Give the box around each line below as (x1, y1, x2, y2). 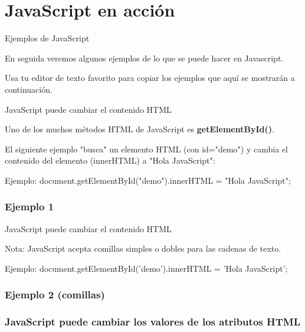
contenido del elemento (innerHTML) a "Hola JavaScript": (5, 154, 215, 167)
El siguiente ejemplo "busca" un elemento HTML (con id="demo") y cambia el (5, 142, 288, 155)
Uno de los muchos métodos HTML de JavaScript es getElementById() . (5, 123, 274, 135)
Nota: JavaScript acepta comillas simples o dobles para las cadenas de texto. (5, 242, 281, 255)
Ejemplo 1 (5, 199, 54, 214)
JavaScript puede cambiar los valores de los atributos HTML (5, 314, 300, 329)
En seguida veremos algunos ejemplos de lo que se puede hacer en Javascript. (5, 51, 284, 64)
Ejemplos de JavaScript (5, 32, 90, 44)
